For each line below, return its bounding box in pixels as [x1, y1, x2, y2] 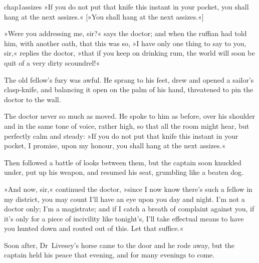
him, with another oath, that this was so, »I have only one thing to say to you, [4, 38, 246, 48]
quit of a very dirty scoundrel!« [4, 57, 100, 68]
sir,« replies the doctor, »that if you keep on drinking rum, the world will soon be [4, 48, 255, 58]
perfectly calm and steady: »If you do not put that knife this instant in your [4, 130, 238, 141]
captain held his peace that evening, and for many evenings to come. [4, 249, 215, 260]
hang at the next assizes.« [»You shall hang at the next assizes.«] [4, 11, 204, 22]
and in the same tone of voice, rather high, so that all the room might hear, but [4, 120, 249, 131]
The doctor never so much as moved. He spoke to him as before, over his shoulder [4, 111, 255, 121]
